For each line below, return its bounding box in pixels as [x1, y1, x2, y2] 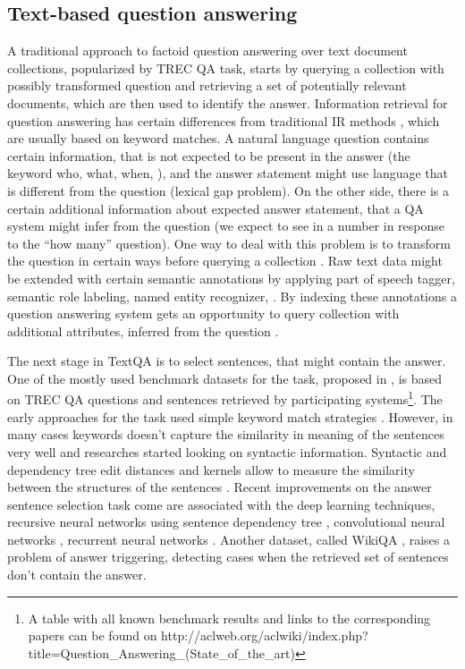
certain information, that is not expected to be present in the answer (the [7, 146, 410, 165]
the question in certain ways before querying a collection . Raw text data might [7, 251, 443, 270]
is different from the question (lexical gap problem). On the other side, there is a [7, 181, 449, 199]
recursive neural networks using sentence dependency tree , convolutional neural [7, 512, 445, 531]
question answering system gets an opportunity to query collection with [7, 304, 400, 323]
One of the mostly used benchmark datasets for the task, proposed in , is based [7, 368, 443, 387]
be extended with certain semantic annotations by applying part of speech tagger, [7, 268, 455, 287]
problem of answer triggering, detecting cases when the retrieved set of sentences [7, 547, 449, 566]
